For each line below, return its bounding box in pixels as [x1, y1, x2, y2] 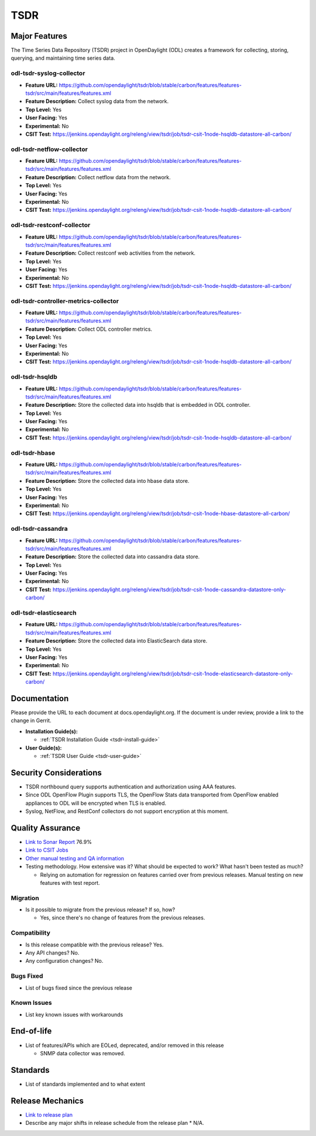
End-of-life [11, 1026, 52, 1036]
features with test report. [40, 879, 100, 886]
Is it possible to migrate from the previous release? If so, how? [25, 906, 176, 913]
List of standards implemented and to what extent [25, 1080, 146, 1087]
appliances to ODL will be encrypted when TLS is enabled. [25, 799, 167, 806]
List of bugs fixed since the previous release [25, 984, 133, 991]
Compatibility [11, 929, 51, 937]
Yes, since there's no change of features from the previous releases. [40, 914, 205, 921]
